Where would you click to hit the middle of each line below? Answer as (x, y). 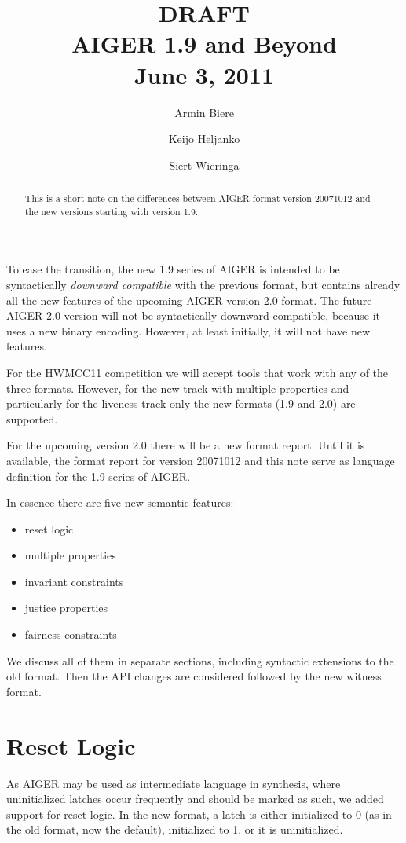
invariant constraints (74, 581)
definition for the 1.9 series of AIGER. (99, 476)
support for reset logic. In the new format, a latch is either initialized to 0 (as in (199, 814)
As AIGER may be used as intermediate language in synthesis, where (174, 783)
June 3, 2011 (204, 74)
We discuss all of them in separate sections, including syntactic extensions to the (200, 660)
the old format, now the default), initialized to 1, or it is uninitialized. (175, 829)
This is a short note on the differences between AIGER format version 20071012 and (198, 198)
